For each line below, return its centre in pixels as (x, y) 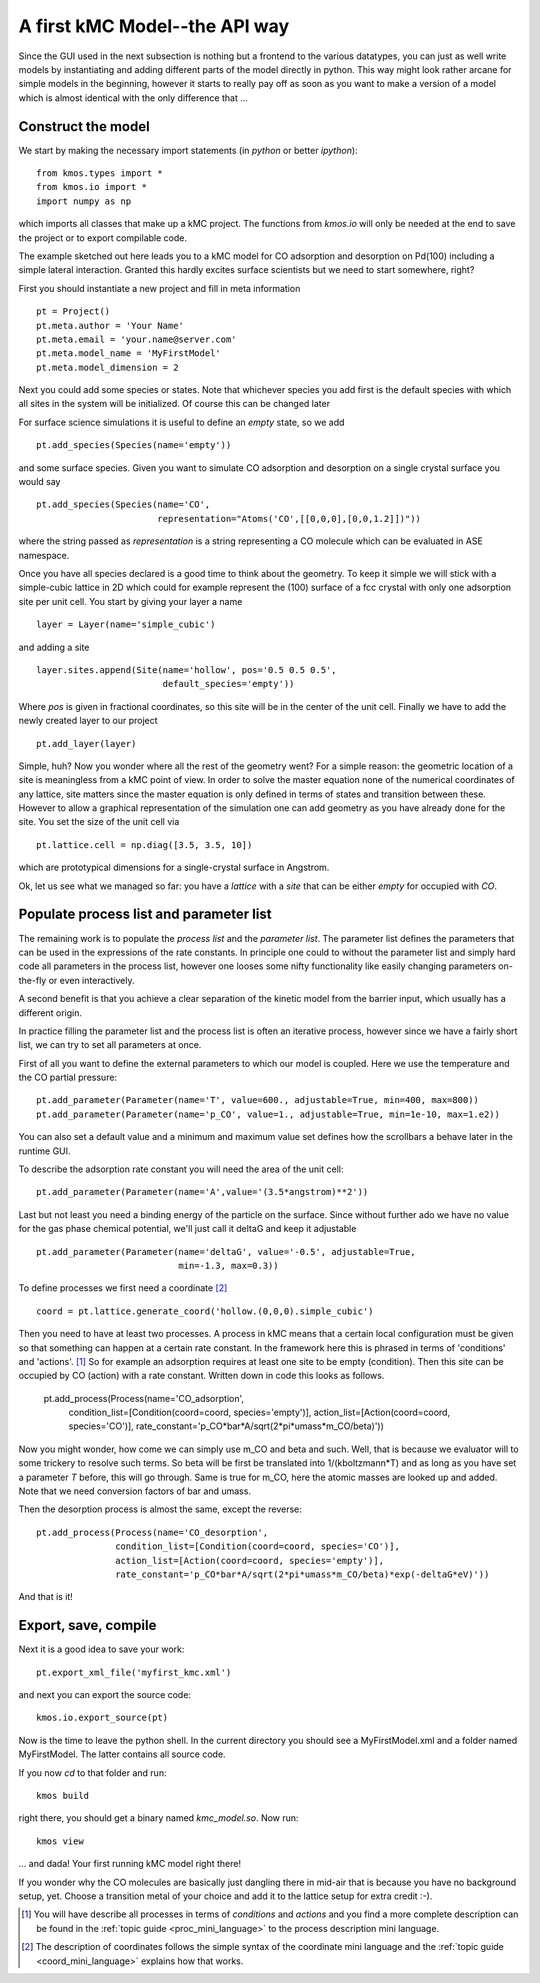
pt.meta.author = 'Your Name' (110, 325)
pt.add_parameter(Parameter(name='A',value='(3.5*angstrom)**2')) (202, 1192)
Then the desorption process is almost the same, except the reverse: (160, 1509)
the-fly (32, 980)
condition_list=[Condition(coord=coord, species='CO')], (257, 1546)
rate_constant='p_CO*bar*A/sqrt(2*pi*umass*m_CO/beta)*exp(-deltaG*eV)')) (302, 1574)
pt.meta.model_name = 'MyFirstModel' (129, 353)
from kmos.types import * (100, 173)
